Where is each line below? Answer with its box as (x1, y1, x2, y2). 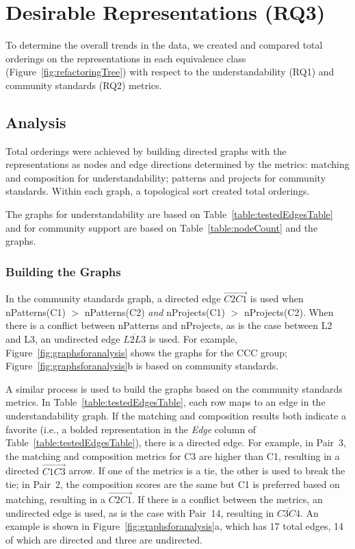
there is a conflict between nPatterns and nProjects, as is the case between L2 (5, 318, 332, 332)
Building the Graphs (5, 263, 121, 280)
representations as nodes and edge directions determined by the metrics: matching (5, 157, 350, 171)
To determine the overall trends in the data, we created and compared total (5, 38, 323, 52)
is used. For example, (148, 332, 238, 346)
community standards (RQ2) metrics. (5, 77, 162, 92)
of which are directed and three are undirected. (5, 532, 202, 546)
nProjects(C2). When (244, 304, 334, 319)
